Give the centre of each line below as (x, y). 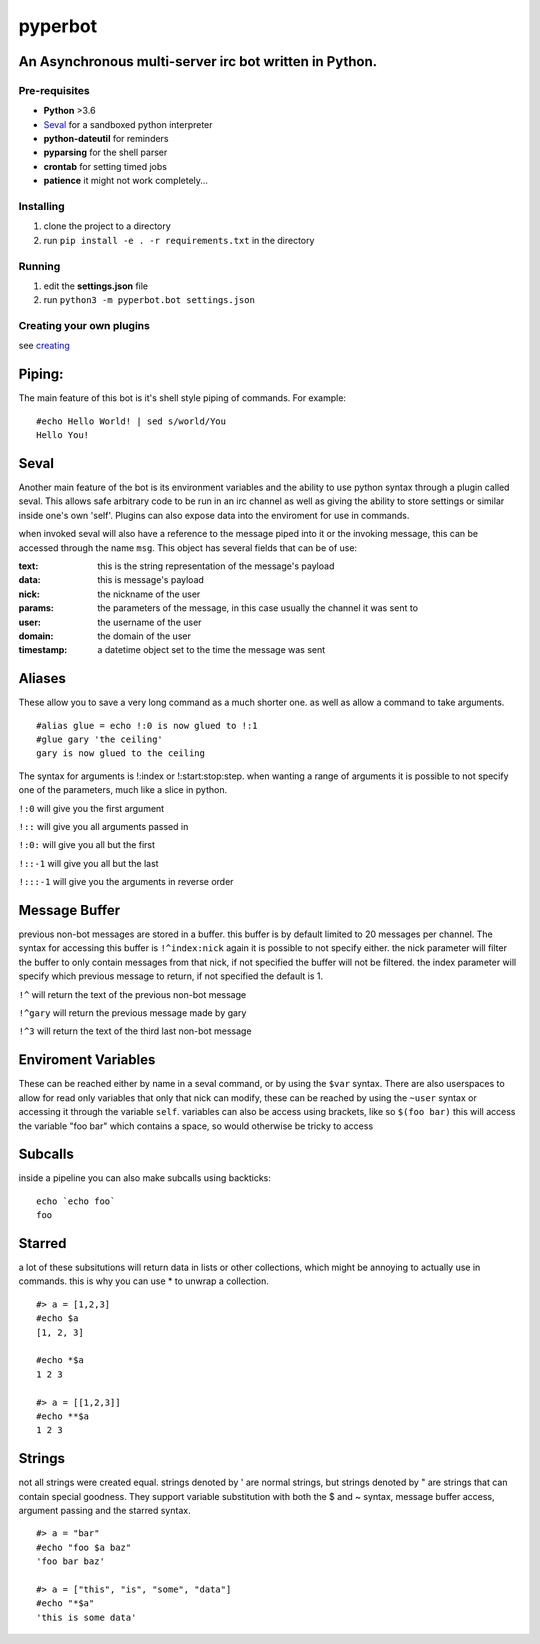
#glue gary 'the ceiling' (100, 739)
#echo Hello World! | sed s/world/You (131, 421)
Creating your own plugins (84, 326)
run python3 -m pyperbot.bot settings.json (149, 300)
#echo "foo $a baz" (84, 1547)
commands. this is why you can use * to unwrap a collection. (143, 1281)
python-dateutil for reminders (106, 139)
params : (36, 608)
